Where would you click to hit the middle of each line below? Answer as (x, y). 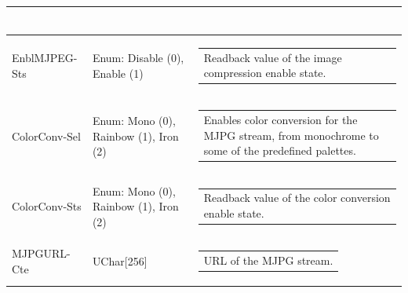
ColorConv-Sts (47, 206)
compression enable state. (265, 73)
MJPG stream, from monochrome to (291, 135)
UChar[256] (120, 261)
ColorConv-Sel (46, 136)
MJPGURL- (41, 253)
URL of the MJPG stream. (268, 260)
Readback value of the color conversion (297, 198)
